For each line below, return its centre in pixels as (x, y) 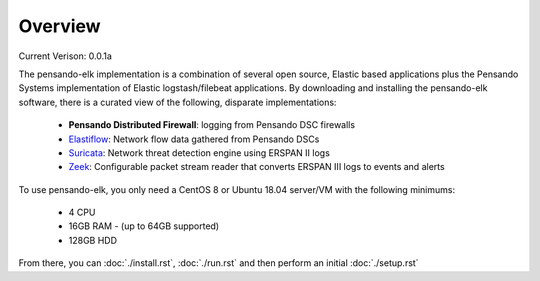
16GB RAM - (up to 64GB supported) (144, 226)
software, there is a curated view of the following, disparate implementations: (177, 102)
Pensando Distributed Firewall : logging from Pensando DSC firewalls (211, 125)
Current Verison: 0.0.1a (65, 56)
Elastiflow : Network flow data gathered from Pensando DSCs (194, 139)
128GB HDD (93, 240)
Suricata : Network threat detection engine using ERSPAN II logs (199, 152)
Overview (59, 26)
